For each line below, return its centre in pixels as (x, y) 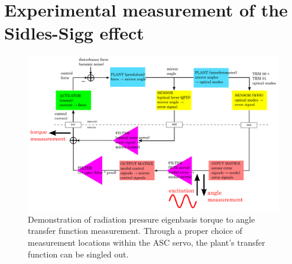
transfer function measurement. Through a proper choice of (135, 231)
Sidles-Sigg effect (74, 33)
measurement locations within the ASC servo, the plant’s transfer (147, 242)
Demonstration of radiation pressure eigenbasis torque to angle (142, 219)
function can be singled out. (78, 254)
